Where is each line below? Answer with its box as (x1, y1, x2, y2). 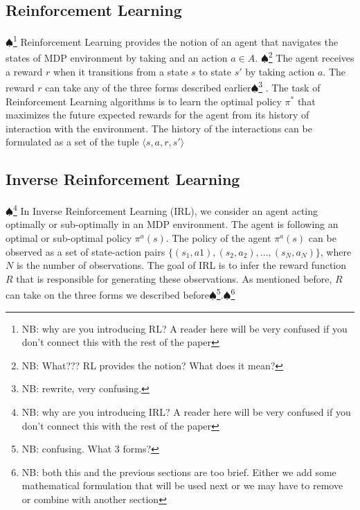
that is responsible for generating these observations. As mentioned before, (16, 271, 332, 285)
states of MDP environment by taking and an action (6, 51, 228, 65)
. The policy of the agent (165, 230, 271, 245)
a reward (6, 64, 43, 78)
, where (320, 244, 352, 258)
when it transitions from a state (53, 64, 188, 78)
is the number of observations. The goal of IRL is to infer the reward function (16, 258, 347, 272)
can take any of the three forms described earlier (45, 80, 251, 94)
